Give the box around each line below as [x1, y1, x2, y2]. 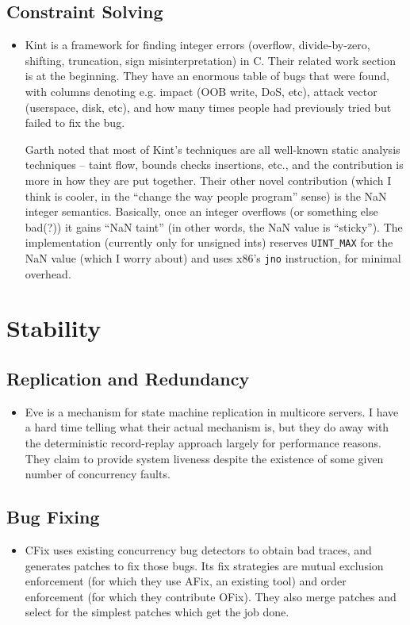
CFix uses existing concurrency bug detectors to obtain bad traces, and [25, 541, 372, 558]
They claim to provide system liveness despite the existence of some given [25, 450, 384, 466]
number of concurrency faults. [25, 466, 171, 482]
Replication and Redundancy [6, 366, 250, 390]
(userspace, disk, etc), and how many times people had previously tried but [25, 98, 392, 115]
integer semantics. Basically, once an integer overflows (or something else [25, 203, 378, 220]
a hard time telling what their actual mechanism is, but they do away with [25, 419, 389, 435]
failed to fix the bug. [25, 114, 125, 131]
